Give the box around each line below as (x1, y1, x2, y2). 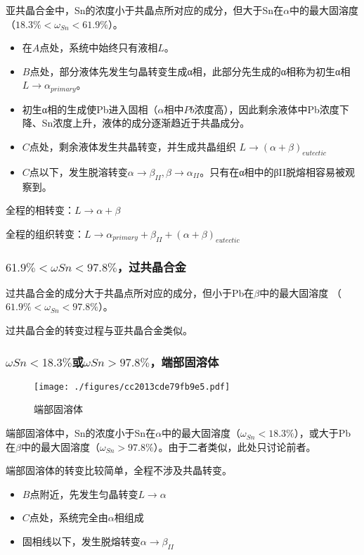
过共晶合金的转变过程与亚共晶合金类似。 (6, 323, 193, 337)
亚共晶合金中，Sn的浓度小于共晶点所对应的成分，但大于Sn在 (6, 3, 284, 17)
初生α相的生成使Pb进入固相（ (22, 101, 158, 116)
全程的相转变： (6, 203, 74, 217)
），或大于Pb (294, 426, 351, 440)
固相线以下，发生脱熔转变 (22, 534, 141, 549)
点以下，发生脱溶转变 (29, 164, 128, 179)
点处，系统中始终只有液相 (39, 40, 158, 55)
